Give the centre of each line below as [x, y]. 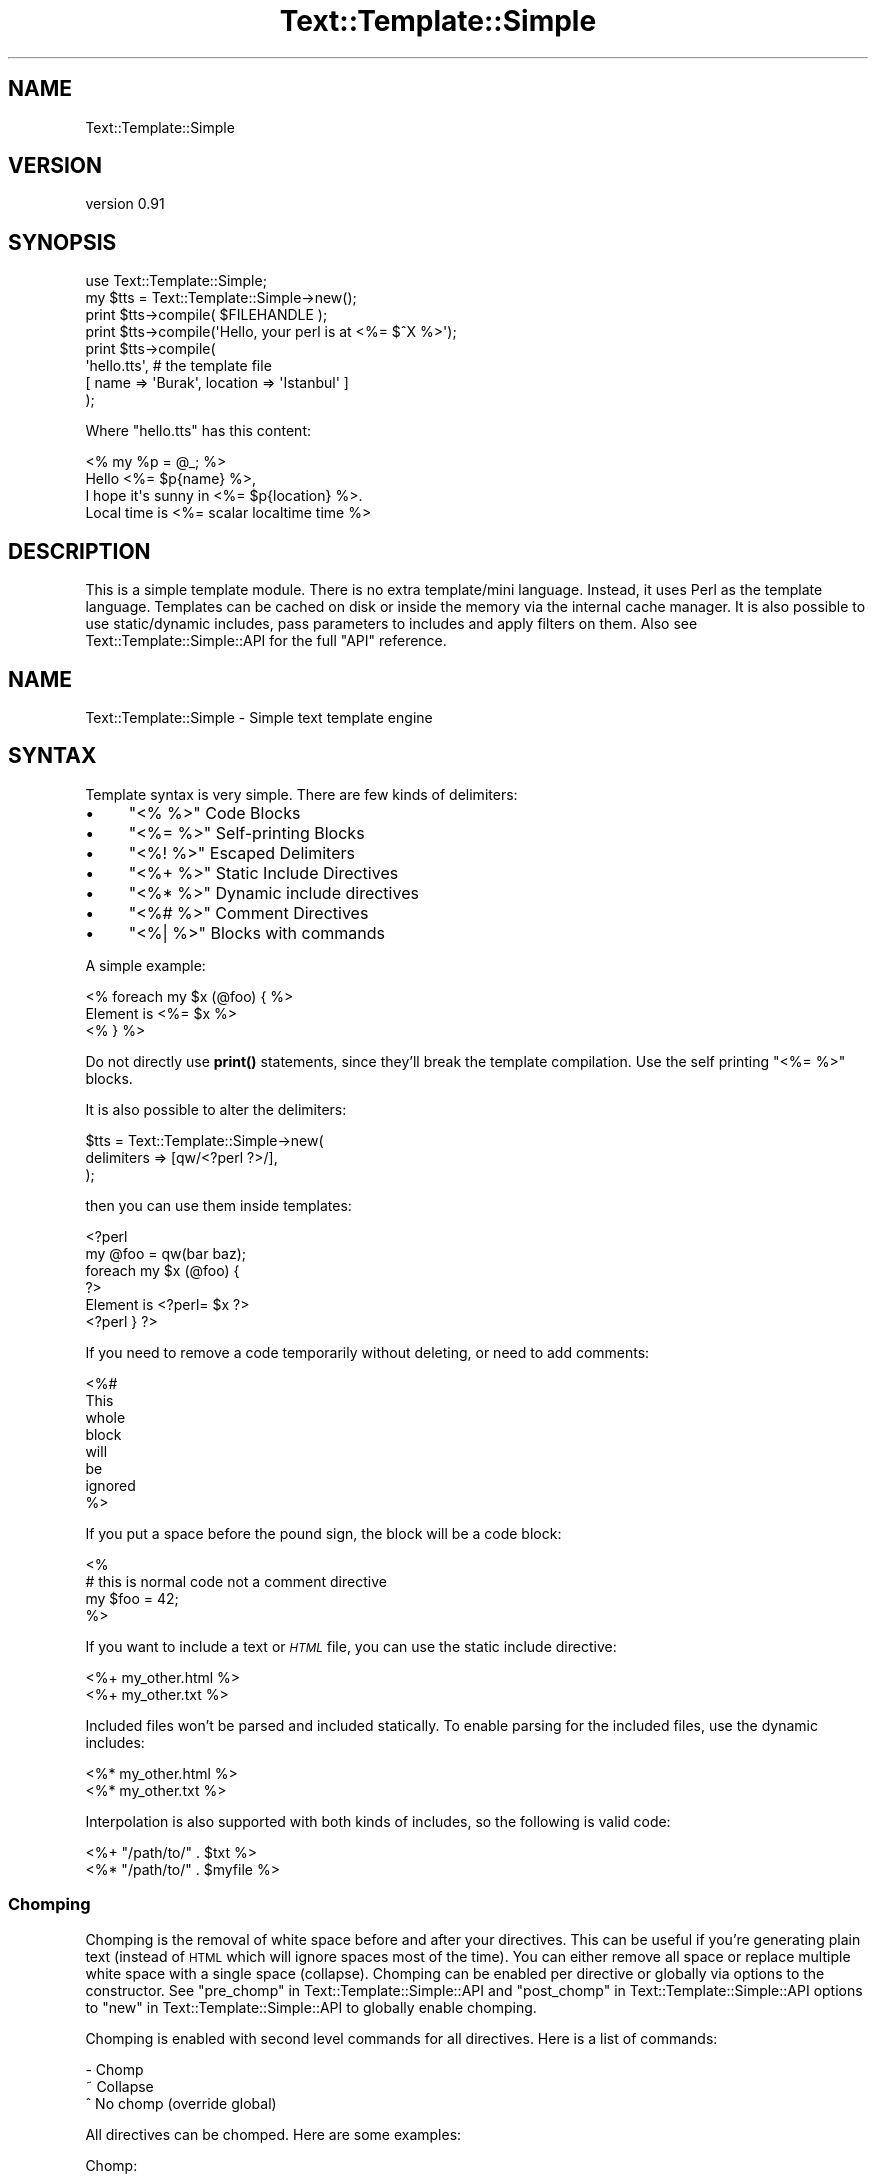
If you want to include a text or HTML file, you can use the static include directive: [351, 1646]
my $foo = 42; [132, 1598]
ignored [110, 1485]
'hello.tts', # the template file [178, 366]
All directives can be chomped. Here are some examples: [273, 2134]
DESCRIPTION [79, 551]
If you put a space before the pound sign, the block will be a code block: [323, 1533]
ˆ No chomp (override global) [181, 2103]
